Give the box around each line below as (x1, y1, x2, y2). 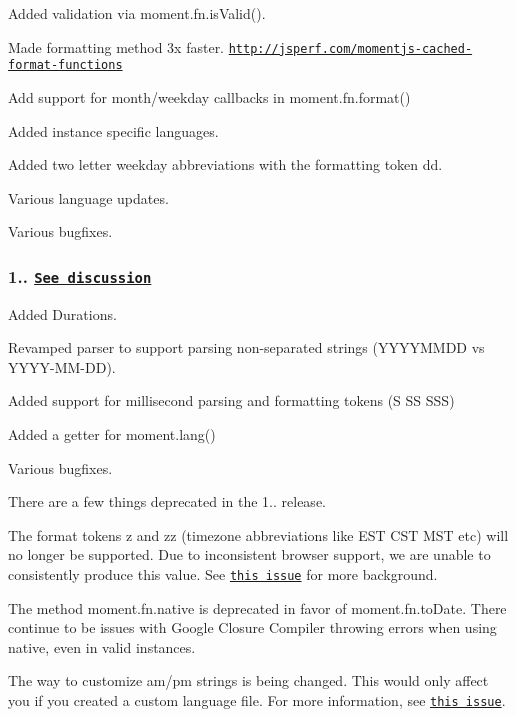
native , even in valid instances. (8, 636, 196, 657)
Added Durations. (8, 303, 117, 324)
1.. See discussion (8, 263, 152, 288)
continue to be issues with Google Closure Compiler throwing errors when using (8, 617, 497, 638)
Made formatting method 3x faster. (8, 36, 225, 57)
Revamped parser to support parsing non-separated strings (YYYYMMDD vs (8, 337, 485, 358)
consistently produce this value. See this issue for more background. (8, 564, 438, 584)
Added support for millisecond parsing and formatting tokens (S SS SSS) (8, 390, 455, 411)
